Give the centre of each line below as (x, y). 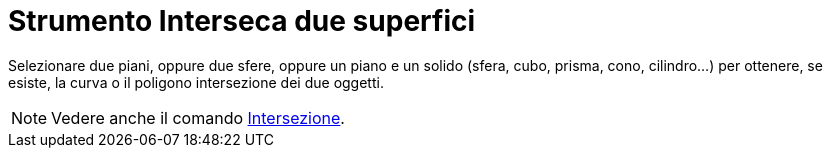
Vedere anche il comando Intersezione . (198, 117)
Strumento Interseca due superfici (242, 21)
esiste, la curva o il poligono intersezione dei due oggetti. (196, 82)
